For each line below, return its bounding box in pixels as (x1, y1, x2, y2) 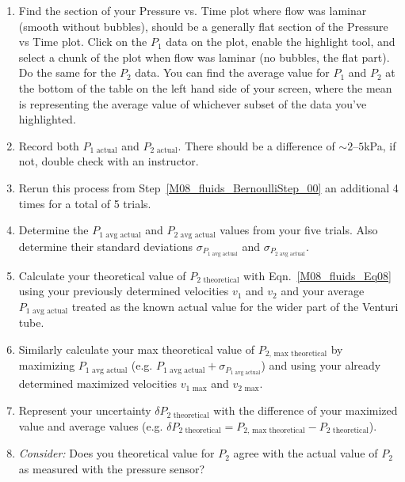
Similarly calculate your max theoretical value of (18, 340, 255, 357)
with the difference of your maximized (213, 402, 398, 419)
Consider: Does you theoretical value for (18, 445, 215, 461)
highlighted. (18, 111, 76, 127)
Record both (18, 137, 79, 154)
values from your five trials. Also (220, 222, 378, 238)
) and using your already (261, 357, 381, 374)
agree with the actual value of (233, 445, 378, 461)
